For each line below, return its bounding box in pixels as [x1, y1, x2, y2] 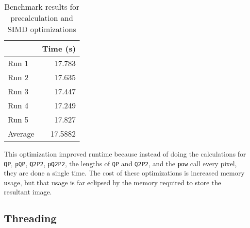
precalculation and [10, 12, 73, 23]
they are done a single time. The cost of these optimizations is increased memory [4, 168, 245, 178]
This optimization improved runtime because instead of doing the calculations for [4, 149, 246, 158]
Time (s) [42, 43, 76, 54]
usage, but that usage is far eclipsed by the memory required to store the [4, 177, 221, 187]
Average [8, 128, 34, 139]
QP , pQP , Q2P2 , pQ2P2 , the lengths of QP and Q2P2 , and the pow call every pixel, [4, 158, 237, 168]
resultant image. [4, 187, 52, 197]
